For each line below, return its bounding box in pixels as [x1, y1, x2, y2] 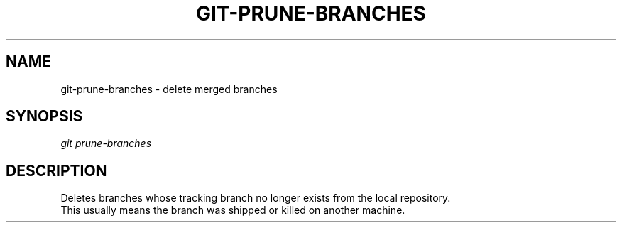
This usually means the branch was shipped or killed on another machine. [60, 204, 405, 217]
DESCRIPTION [6, 161, 107, 180]
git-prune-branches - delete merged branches [60, 82, 278, 95]
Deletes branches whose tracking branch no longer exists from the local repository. [60, 192, 451, 205]
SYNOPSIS [6, 107, 83, 126]
